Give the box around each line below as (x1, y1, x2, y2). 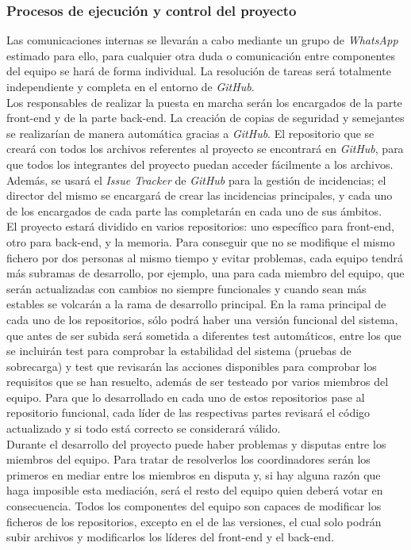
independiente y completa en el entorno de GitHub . (6, 78, 255, 94)
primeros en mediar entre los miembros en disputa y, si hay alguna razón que (6, 466, 381, 483)
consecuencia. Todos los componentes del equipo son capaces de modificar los (6, 498, 382, 514)
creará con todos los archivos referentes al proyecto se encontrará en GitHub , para (6, 140, 404, 157)
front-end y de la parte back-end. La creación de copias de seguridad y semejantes (6, 109, 405, 126)
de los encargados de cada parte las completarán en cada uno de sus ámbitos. (6, 202, 382, 219)
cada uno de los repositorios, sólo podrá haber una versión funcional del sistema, (6, 311, 398, 327)
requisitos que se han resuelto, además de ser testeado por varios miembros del (6, 373, 389, 390)
